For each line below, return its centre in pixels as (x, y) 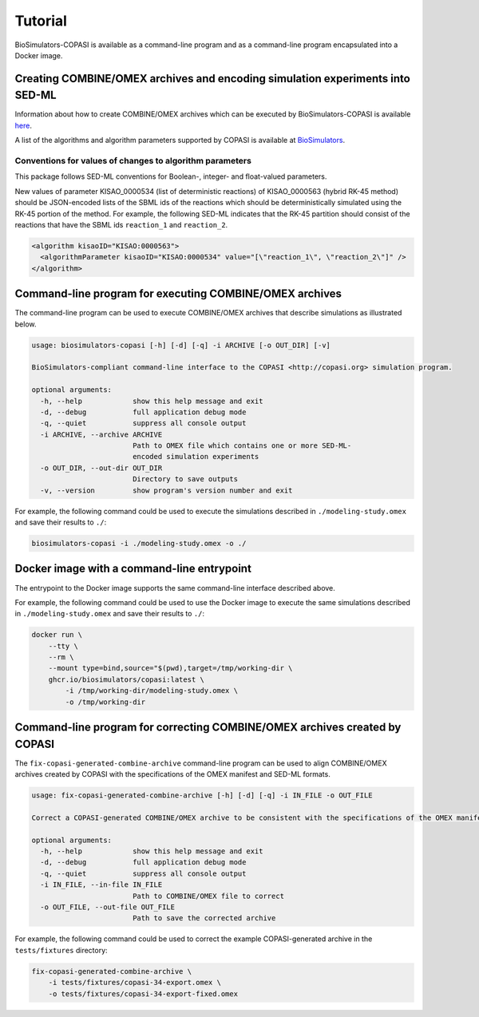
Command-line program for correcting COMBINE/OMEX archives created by (208, 728)
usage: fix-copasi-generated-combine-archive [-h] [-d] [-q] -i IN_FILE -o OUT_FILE (202, 795)
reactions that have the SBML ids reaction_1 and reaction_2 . (121, 224)
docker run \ (57, 635)
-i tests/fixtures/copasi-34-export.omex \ (135, 983)
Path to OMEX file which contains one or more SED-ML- (242, 446)
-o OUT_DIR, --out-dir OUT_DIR (101, 468)
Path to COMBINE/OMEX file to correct (208, 896)
